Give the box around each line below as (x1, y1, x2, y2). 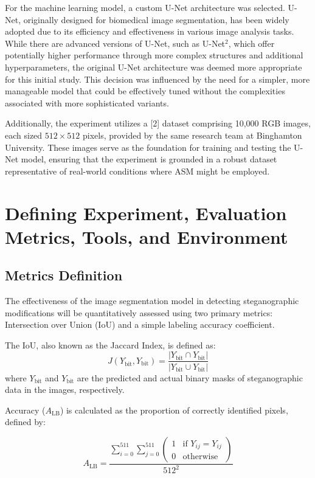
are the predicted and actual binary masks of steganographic (77, 371, 303, 384)
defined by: (5, 415, 46, 428)
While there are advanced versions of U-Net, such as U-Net (5, 36, 226, 49)
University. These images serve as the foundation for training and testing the (5, 140, 291, 153)
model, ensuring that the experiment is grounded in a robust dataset (21, 153, 277, 165)
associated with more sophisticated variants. (5, 96, 169, 109)
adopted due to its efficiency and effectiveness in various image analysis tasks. (5, 25, 294, 38)
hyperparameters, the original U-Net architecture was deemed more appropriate (5, 60, 302, 73)
